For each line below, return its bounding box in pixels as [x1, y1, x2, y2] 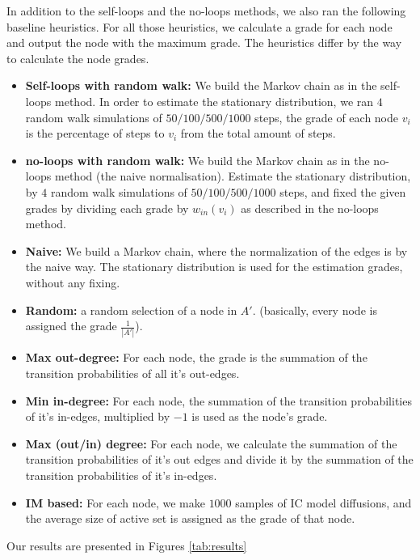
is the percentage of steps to [25, 125, 165, 142]
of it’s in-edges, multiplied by [25, 408, 170, 425]
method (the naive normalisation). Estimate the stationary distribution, [55, 168, 411, 185]
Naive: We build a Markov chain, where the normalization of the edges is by [25, 242, 408, 259]
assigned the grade [25, 317, 117, 334]
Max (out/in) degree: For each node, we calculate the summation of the [25, 435, 397, 452]
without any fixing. [25, 274, 120, 291]
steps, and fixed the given [279, 183, 406, 200]
